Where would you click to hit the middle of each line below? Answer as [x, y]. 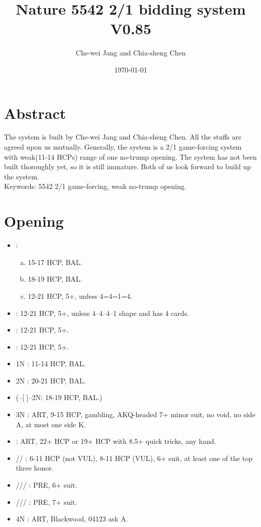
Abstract [35, 113]
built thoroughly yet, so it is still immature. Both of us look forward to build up [128, 167]
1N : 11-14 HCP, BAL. [51, 364]
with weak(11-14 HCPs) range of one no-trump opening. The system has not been [130, 156]
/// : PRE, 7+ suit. [47, 502]
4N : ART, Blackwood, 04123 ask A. [72, 519]
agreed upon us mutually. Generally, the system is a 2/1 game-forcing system [123, 147]
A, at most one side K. [51, 424]
